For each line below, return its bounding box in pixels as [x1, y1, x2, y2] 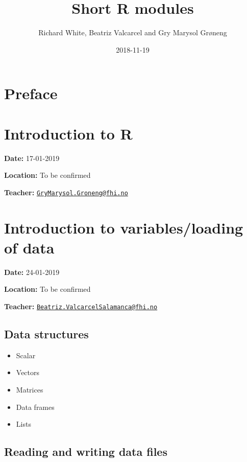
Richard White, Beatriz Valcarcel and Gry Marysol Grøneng [38, 27, 227, 38]
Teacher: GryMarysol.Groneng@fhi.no [4, 187, 128, 197]
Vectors [16, 367, 40, 378]
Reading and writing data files [4, 444, 167, 459]
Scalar [16, 350, 36, 360]
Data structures [4, 326, 89, 342]
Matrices [16, 384, 43, 395]
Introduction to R [4, 123, 133, 144]
